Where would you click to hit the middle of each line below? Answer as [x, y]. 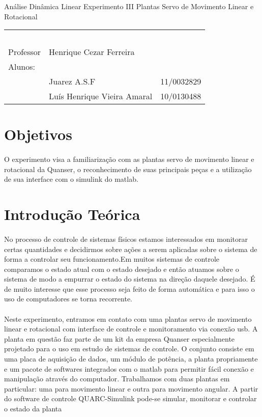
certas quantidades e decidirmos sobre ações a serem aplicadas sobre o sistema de [131, 249]
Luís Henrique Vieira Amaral [101, 96]
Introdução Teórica [72, 214]
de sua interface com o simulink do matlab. [71, 179]
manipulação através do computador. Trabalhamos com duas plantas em [117, 379]
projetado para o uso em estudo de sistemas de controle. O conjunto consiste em [129, 349]
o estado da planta [33, 408]
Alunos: [22, 67]
